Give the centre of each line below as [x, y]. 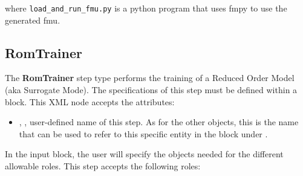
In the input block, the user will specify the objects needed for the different [144, 154]
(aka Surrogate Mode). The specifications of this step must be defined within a [151, 90]
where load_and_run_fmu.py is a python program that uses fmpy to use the [146, 8]
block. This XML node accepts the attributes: [90, 101]
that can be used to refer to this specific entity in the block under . [143, 133]
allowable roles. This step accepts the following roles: [103, 166]
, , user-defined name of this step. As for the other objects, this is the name [159, 122]
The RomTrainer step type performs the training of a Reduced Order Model [150, 78]
